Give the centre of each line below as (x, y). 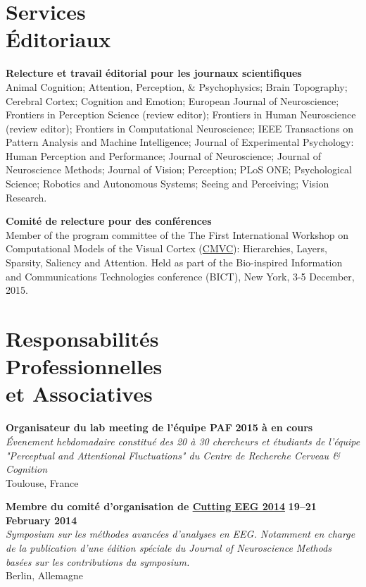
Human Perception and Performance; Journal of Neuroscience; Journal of (163, 155)
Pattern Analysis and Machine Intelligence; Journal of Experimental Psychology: (180, 142)
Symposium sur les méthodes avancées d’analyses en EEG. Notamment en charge (181, 534)
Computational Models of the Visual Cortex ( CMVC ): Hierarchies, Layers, (166, 248)
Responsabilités (82, 338)
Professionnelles (84, 366)
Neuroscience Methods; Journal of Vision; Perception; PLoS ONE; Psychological (179, 169)
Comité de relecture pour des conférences (109, 221)
